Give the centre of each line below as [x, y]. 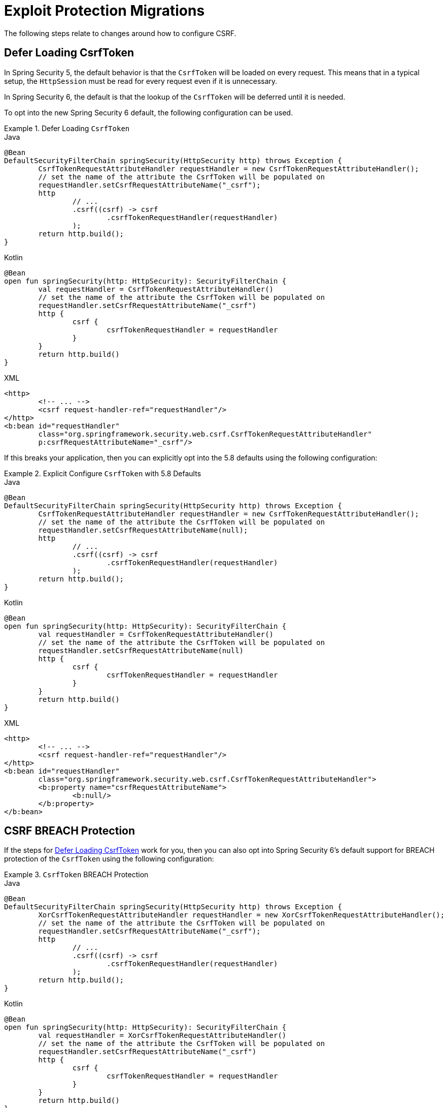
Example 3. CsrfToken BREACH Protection [76, 875]
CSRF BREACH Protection [70, 831]
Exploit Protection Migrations [105, 11]
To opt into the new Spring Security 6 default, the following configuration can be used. [149, 112]
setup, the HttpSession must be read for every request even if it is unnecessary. [141, 81]
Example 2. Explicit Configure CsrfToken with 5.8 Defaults [103, 473]
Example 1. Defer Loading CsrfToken [67, 128]
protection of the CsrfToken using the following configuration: [109, 859]
